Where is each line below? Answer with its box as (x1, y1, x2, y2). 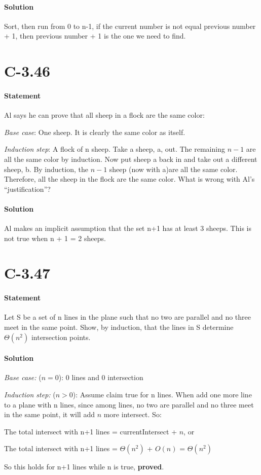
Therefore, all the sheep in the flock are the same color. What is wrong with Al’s (4, 174, 255, 184)
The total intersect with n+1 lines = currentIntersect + (4, 426, 177, 436)
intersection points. (31, 331, 91, 342)
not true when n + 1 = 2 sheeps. (4, 232, 106, 243)
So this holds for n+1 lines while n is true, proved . (4, 461, 164, 472)
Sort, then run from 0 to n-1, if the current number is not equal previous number (4, 20, 256, 31)
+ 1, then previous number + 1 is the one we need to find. (4, 30, 186, 41)
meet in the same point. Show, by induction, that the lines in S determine (4, 322, 234, 332)
